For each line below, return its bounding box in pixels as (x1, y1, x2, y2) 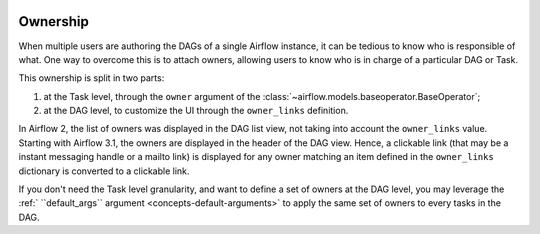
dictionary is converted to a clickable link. (18, 165, 190, 177)
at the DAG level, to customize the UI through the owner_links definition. (43, 105, 349, 117)
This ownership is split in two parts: (18, 72, 165, 84)
